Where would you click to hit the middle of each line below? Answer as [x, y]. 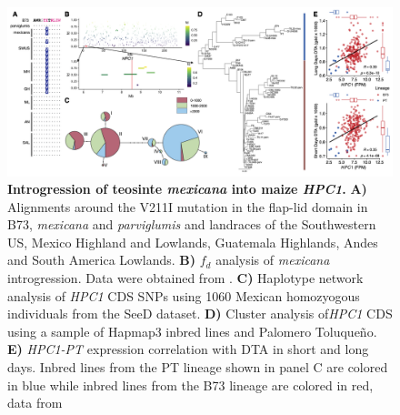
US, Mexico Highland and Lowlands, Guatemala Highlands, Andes [193, 242]
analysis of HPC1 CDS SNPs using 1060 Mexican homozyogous [184, 295]
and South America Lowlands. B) [102, 260]
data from [35, 403]
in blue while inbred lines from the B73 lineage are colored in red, [190, 385]
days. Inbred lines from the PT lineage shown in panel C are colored [198, 367]
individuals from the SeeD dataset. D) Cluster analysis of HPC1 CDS [200, 314]
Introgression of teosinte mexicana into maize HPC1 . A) [187, 189]
